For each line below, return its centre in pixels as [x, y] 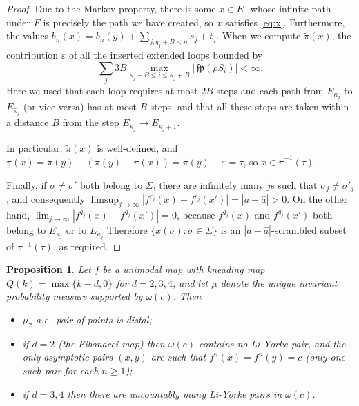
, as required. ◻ [87, 246]
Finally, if [27, 185]
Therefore [127, 230]
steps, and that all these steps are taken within [250, 106]
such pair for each [60, 371]
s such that [294, 185]
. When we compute [259, 35]
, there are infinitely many [208, 185]
